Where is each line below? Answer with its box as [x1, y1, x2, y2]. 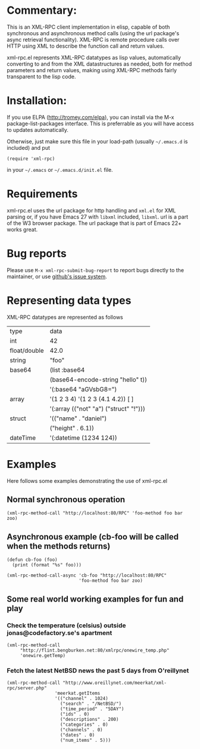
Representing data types [7, 294, 132, 307]
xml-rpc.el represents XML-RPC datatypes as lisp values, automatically [7, 54, 181, 61]
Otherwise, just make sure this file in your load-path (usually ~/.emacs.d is [7, 138, 188, 145]
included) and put [7, 144, 50, 151]
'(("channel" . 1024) [54, 696, 109, 702]
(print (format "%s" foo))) [12, 562, 82, 568]
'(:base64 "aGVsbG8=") [49, 385, 117, 393]
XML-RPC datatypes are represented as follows [7, 313, 124, 320]
